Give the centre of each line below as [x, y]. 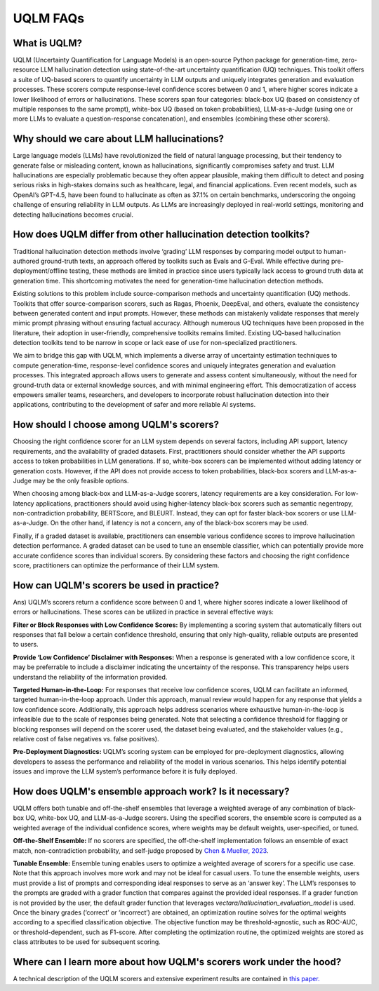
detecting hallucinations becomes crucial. [73, 215]
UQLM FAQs [48, 18]
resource [26, 69]
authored [26, 261]
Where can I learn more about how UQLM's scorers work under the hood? [177, 962]
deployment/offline [40, 271]
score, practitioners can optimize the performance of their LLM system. [116, 565]
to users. [26, 645]
